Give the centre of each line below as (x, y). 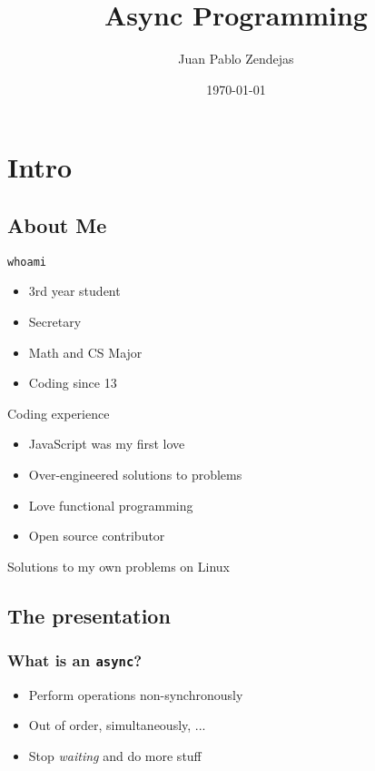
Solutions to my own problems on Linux (119, 566)
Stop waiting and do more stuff (115, 756)
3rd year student (74, 291)
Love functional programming (111, 505)
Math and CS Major (85, 352)
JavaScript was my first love (107, 444)
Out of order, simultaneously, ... (117, 725)
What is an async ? (75, 660)
